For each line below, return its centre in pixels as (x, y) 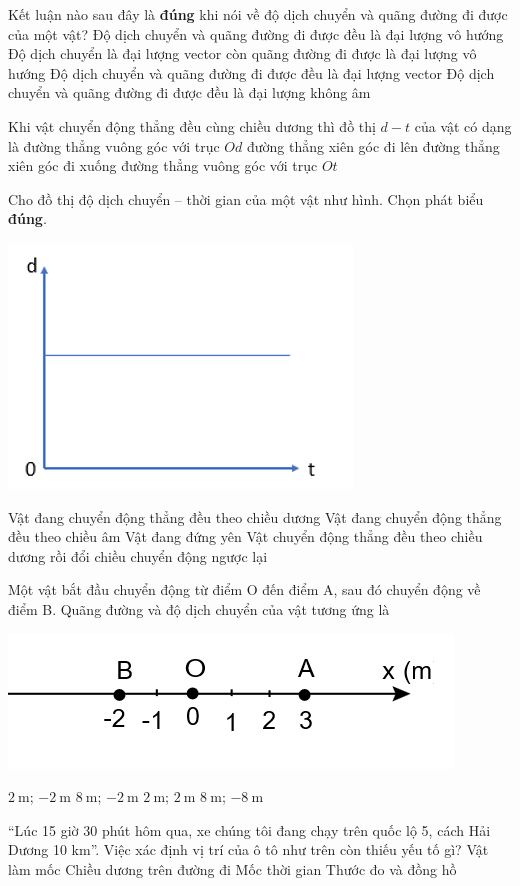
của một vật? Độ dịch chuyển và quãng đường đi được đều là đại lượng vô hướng (256, 33)
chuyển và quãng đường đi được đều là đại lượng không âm (189, 92)
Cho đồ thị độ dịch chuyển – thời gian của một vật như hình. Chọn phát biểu (246, 198)
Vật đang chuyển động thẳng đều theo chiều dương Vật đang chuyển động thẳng (255, 516)
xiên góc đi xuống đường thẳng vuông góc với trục (163, 165)
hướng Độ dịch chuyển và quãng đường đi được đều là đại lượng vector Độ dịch (251, 72)
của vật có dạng (463, 125)
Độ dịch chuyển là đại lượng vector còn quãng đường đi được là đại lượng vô (242, 53)
